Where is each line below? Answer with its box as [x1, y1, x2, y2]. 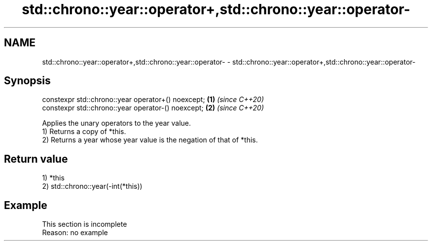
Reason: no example [42, 228, 108, 237]
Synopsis [4, 74, 51, 87]
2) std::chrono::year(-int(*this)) [42, 182, 143, 191]
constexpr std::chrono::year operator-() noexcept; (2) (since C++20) [42, 104, 264, 112]
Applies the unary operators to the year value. [42, 119, 191, 128]
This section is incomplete [42, 220, 127, 229]
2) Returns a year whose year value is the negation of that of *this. [42, 136, 258, 144]
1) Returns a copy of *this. [42, 127, 126, 136]
